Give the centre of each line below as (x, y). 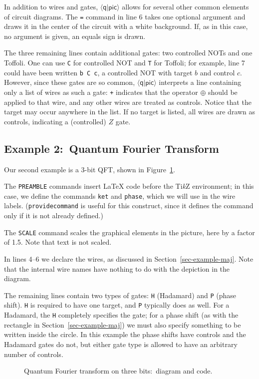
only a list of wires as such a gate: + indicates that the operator (101, 92)
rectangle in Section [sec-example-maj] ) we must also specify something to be (123, 324)
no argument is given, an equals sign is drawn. (75, 36)
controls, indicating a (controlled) (55, 121)
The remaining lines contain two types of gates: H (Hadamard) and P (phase (120, 295)
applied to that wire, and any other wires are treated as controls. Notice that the (128, 102)
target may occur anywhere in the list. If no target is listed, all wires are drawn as (130, 112)
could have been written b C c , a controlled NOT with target (98, 72)
